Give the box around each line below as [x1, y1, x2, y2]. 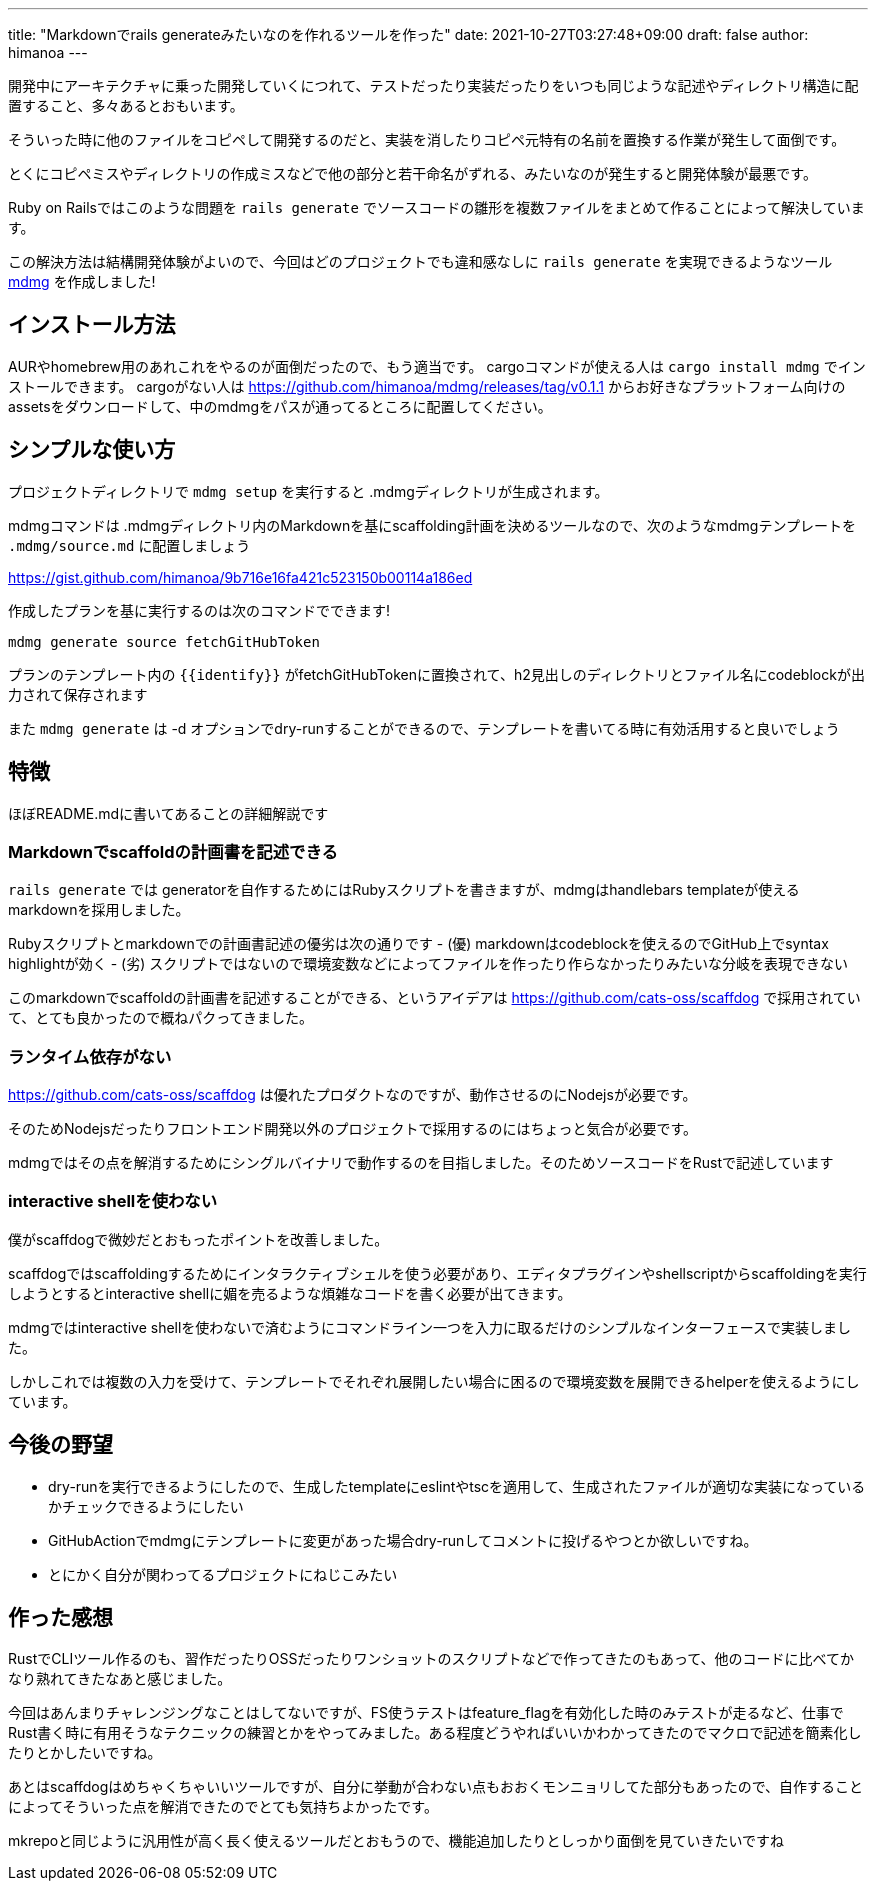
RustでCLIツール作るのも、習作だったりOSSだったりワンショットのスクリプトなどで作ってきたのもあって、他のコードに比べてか [8, 1650, 855, 1668]
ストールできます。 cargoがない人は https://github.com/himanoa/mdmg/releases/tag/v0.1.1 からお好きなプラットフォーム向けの [8, 377, 846, 395]
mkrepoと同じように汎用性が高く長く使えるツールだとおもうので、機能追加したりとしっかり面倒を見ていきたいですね [8, 1832, 785, 1850]
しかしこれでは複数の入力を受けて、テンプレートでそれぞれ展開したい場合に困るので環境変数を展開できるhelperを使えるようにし [8, 1372, 860, 1390]
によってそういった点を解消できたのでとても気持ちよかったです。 [8, 1798, 438, 1816]
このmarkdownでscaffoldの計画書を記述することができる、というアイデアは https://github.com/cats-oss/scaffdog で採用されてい [8, 989, 861, 1007]
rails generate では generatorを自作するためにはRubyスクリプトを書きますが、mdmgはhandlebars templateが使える [8, 881, 800, 899]
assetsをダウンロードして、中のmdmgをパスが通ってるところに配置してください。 [8, 397, 552, 415]
